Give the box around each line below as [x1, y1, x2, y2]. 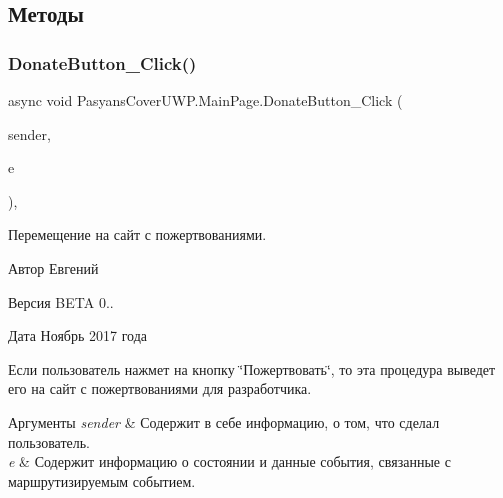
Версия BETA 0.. [8, 291, 114, 312]
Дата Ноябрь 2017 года [8, 325, 148, 346]
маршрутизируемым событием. [8, 470, 196, 491]
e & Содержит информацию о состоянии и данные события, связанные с [8, 451, 451, 472]
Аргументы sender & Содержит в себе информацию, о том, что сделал [8, 411, 440, 432]
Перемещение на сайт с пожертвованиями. [8, 224, 267, 245]
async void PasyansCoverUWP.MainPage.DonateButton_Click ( [8, 90, 403, 110]
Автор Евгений [8, 257, 99, 278]
